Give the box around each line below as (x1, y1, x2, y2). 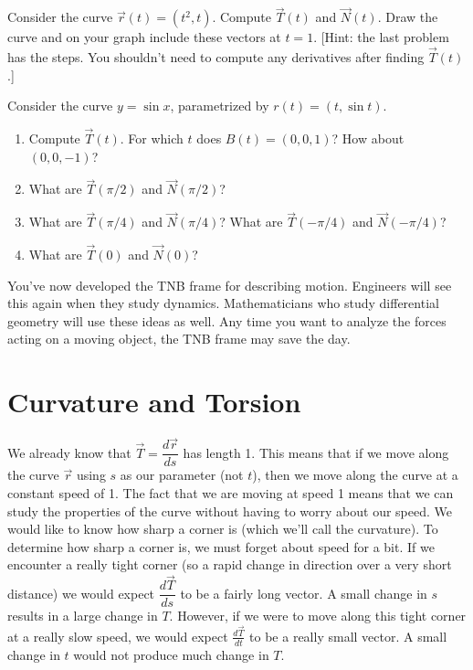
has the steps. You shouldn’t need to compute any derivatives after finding (7, 48, 425, 67)
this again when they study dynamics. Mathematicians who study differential (7, 293, 439, 313)
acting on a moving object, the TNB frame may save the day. (7, 329, 351, 348)
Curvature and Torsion (7, 383, 301, 420)
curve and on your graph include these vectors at (7, 27, 281, 47)
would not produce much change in (73, 644, 269, 664)
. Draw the (377, 7, 438, 27)
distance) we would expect (7, 583, 155, 602)
